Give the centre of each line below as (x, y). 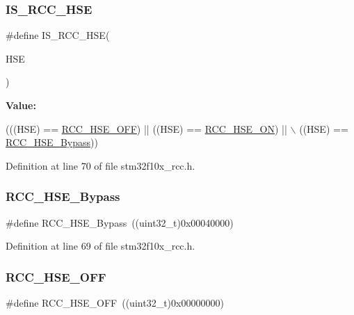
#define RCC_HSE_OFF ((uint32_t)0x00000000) (115, 302)
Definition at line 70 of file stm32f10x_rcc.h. (100, 165)
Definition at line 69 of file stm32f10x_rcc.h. (100, 246)
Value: (21, 105)
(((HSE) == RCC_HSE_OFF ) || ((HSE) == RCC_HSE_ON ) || (146, 128)
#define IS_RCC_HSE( (58, 35)
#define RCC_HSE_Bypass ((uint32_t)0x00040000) (120, 222)
